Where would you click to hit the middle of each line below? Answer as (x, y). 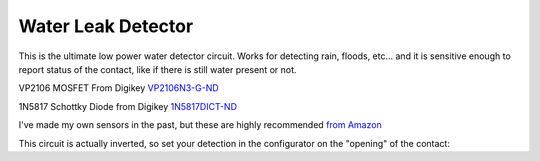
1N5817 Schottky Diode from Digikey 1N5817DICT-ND (127, 106)
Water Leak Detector (106, 26)
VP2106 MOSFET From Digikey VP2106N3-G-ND (118, 88)
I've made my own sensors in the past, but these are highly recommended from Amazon (200, 125)
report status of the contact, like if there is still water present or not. (157, 69)
